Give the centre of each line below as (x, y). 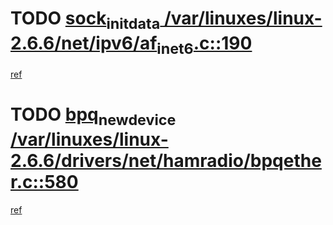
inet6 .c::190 (204, 45)
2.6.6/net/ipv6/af (84, 43)
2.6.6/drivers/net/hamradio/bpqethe (166, 160)
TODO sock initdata (85, 20)
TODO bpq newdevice (93, 116)
